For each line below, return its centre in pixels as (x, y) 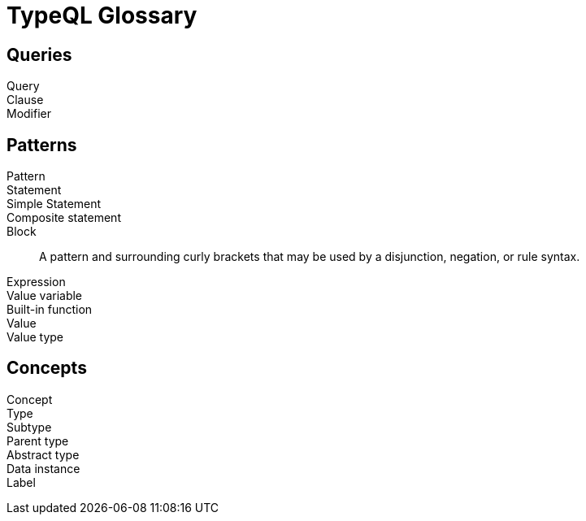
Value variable (45, 296)
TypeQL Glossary (102, 15)
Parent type (38, 441)
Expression (36, 282)
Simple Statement (54, 204)
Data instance (43, 468)
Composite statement (64, 218)
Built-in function (50, 310)
